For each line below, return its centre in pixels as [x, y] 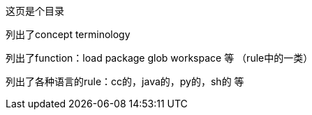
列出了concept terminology [68, 34]
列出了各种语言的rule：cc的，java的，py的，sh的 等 [125, 81]
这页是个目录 [35, 11]
